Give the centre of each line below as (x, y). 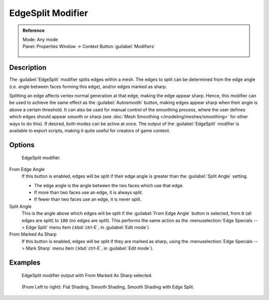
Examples (25, 262)
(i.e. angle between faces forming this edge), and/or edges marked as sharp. (88, 86)
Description (28, 68)
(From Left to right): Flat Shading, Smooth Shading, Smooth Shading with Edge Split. (108, 287)
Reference (34, 30)
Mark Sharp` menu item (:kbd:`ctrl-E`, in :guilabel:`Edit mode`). (90, 248)
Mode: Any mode (40, 39)
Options (22, 145)
